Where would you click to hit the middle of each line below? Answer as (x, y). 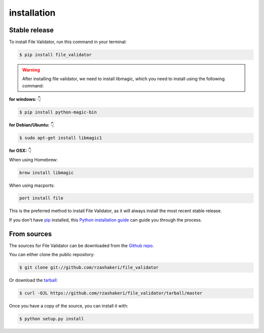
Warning (31, 70)
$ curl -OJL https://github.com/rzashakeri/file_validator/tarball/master (111, 293)
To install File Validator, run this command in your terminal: (68, 42)
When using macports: (32, 185)
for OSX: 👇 (20, 151)
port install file (41, 198)
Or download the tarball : (33, 280)
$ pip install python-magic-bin (58, 112)
